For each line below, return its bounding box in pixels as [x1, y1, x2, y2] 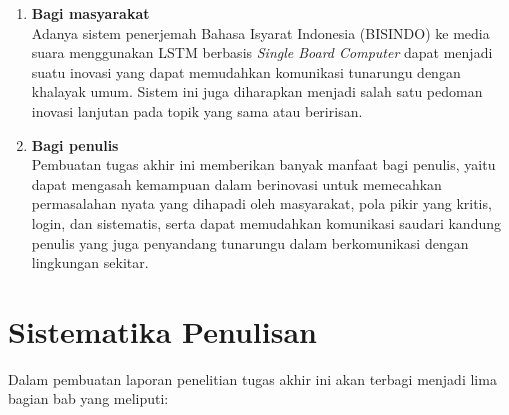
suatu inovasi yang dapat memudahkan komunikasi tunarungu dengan [31, 61, 461, 82]
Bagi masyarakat [31, 3, 150, 23]
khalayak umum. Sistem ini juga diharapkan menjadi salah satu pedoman [31, 81, 483, 102]
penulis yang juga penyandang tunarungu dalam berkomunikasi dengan [31, 232, 469, 253]
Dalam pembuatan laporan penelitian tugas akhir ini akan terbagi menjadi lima [8, 368, 497, 389]
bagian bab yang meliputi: [8, 388, 169, 409]
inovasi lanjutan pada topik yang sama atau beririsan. [31, 100, 363, 121]
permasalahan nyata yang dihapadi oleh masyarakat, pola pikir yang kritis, [31, 193, 492, 214]
